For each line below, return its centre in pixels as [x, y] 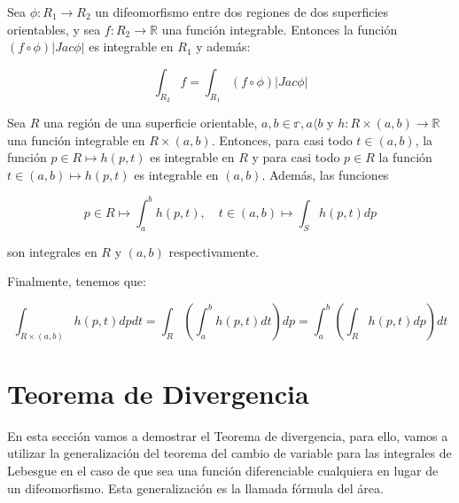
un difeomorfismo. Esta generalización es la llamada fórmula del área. [195, 488]
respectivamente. [214, 251]
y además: [223, 46]
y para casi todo [296, 157]
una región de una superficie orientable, [150, 122]
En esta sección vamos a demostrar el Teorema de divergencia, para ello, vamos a [228, 435]
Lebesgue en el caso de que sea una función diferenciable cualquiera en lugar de [223, 471]
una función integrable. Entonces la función [280, 29]
